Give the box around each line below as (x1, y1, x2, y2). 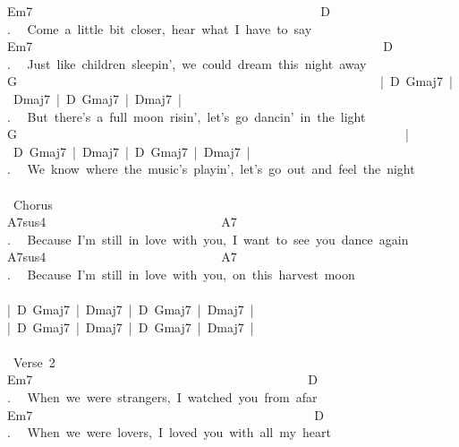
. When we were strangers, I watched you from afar (7, 388, 318, 407)
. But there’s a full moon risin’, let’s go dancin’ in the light (7, 107, 366, 125)
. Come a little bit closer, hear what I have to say (7, 19, 312, 38)
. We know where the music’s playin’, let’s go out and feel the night (7, 159, 415, 178)
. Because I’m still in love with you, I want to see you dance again (7, 229, 409, 248)
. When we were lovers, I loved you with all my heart (7, 423, 331, 442)
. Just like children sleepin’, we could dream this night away (7, 54, 367, 73)
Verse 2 (13, 352, 55, 371)
